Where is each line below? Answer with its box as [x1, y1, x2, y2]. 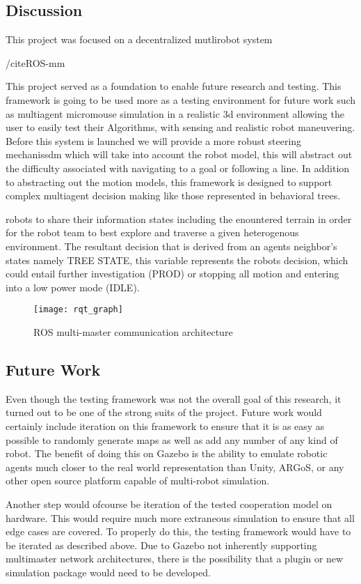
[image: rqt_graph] [33, 305, 123, 315]
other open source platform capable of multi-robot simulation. [6, 473, 270, 488]
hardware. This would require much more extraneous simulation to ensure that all [6, 510, 355, 525]
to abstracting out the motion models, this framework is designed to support [6, 174, 332, 189]
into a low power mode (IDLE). [6, 279, 140, 294]
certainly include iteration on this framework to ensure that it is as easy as [6, 418, 325, 433]
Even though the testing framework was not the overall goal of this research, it [6, 391, 342, 406]
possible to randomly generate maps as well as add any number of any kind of [6, 432, 338, 447]
